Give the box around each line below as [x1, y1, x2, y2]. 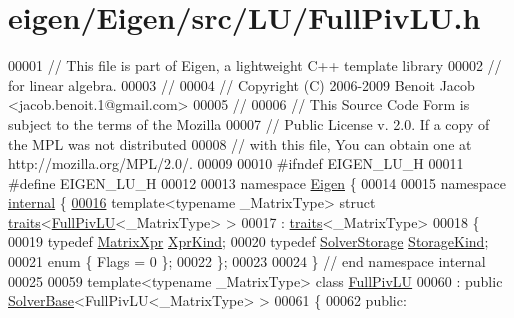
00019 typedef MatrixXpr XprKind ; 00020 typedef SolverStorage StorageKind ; [8, 231, 489, 252]
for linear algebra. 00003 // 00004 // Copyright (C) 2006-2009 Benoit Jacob [8, 74, 475, 95]
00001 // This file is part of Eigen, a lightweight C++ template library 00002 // [8, 55, 502, 76]
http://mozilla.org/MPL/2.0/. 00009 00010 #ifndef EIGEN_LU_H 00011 [8, 153, 464, 174]
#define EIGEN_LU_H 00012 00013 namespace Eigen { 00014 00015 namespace [8, 172, 507, 193]
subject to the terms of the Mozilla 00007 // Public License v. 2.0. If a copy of [8, 113, 490, 134]
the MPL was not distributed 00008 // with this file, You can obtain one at [8, 133, 472, 154]
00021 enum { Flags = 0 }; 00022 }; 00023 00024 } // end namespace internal [8, 251, 486, 272]
